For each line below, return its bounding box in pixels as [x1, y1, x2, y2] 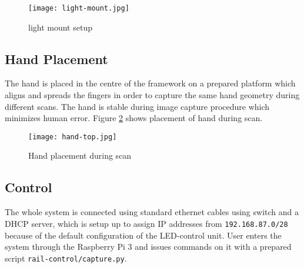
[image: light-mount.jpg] [28, 4, 129, 12]
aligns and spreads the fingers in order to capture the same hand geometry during [5, 89, 300, 101]
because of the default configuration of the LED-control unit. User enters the [5, 229, 282, 241]
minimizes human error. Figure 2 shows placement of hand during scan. [5, 112, 263, 124]
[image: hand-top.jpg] [28, 132, 117, 141]
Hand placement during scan [28, 149, 132, 162]
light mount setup [28, 21, 92, 33]
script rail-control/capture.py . [5, 252, 127, 264]
